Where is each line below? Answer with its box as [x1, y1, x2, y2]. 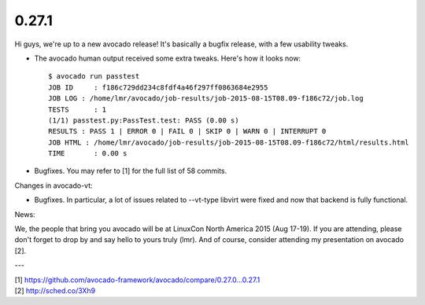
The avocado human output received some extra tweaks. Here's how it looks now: [34, 53, 301, 63]
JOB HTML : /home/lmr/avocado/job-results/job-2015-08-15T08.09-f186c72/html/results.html [48, 138, 409, 147]
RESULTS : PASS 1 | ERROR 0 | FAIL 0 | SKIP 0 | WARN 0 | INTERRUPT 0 [48, 127, 327, 136]
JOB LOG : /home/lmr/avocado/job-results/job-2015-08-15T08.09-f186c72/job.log [48, 94, 364, 103]
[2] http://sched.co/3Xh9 [14, 285, 96, 295]
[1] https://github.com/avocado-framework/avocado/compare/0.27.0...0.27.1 [14, 275, 261, 285]
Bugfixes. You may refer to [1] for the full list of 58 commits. [34, 166, 227, 176]
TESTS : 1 [48, 105, 107, 114]
